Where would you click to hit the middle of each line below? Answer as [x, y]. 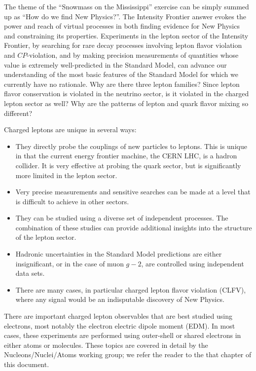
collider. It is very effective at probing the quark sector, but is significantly [128, 165]
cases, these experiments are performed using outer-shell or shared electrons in [123, 335]
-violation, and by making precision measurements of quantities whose [133, 55]
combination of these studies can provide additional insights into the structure [134, 227]
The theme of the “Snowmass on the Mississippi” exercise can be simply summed [127, 6]
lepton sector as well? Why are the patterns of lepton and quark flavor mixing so [126, 103]
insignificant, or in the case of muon [70, 263]
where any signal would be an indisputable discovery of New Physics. [120, 299]
